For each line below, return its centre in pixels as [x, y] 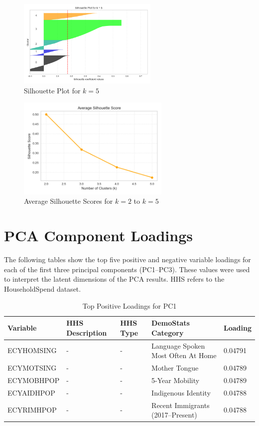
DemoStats [171, 323]
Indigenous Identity [181, 392]
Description [87, 332]
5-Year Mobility [176, 380]
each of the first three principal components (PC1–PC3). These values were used [127, 269]
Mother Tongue [175, 368]
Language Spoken [178, 345]
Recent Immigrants [181, 405]
